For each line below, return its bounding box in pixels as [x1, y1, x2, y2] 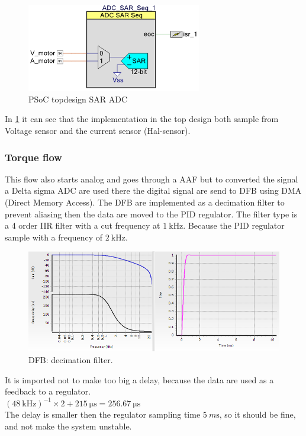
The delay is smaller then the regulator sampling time [5, 408, 201, 421]
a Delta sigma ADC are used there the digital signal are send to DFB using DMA [5, 184, 302, 197]
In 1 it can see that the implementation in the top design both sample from [5, 113, 279, 125]
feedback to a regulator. [5, 385, 91, 397]
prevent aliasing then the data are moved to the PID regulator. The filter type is [5, 207, 298, 220]
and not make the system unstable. [5, 419, 132, 432]
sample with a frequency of [5, 230, 103, 243]
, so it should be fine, [219, 408, 296, 421]
